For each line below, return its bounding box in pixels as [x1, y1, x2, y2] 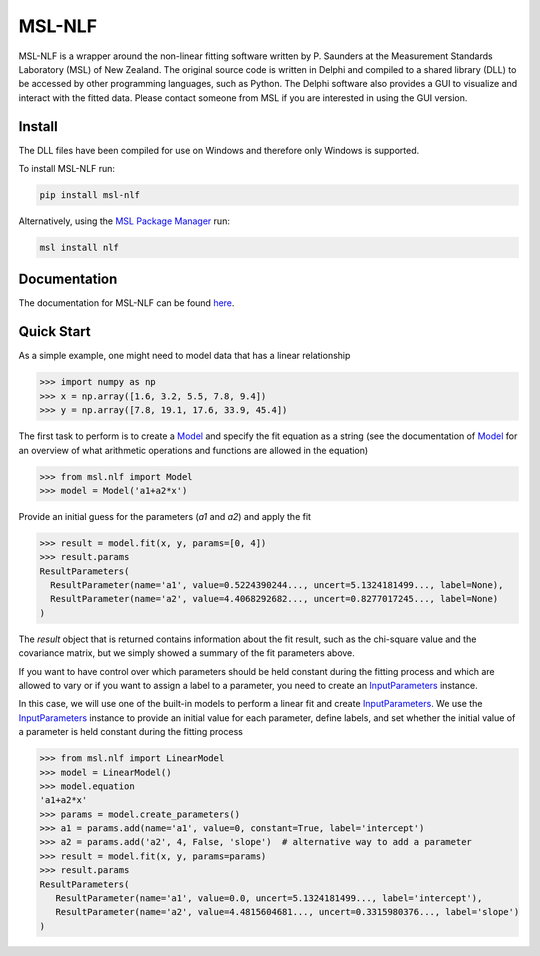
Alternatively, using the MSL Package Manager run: [18, 215, 230, 227]
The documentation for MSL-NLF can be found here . [18, 297, 235, 309]
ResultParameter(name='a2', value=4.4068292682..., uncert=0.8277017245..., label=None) [50, 593, 499, 605]
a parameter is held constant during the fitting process [18, 726, 244, 738]
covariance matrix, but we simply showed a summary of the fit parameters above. [18, 647, 355, 659]
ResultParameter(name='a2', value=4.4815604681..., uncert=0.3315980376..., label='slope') [55, 906, 520, 918]
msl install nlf [39, 241, 120, 253]
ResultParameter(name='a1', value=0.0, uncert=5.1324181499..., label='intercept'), [55, 893, 483, 904]
